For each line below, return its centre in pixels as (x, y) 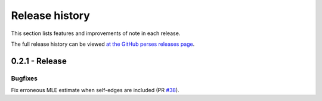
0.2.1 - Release (39, 61)
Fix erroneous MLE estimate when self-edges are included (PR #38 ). (95, 90)
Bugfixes (24, 78)
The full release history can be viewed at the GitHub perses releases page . (103, 44)
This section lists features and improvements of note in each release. (96, 33)
